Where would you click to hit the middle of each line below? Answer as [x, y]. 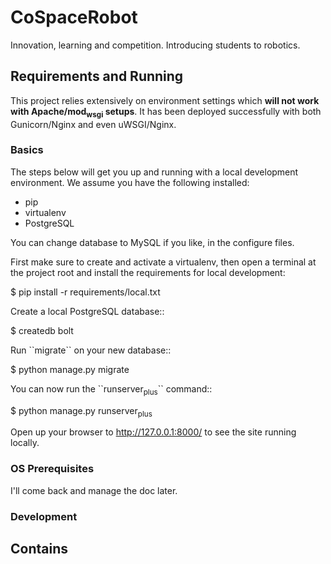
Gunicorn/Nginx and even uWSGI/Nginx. [93, 124]
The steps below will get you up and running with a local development [154, 172]
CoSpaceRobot [74, 17]
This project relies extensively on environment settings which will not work [165, 100]
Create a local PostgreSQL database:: [87, 311]
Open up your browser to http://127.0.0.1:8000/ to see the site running [153, 432]
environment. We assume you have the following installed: [130, 182]
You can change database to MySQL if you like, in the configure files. [152, 242]
